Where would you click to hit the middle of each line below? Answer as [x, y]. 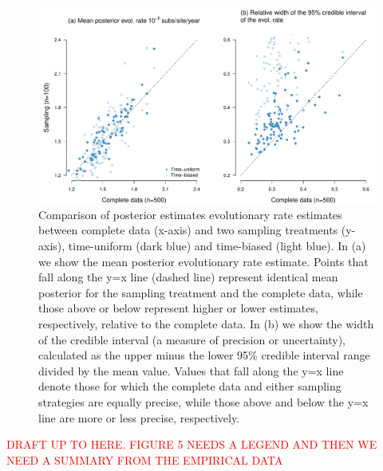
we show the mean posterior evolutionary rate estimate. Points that [203, 261]
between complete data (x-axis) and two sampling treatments [188, 230]
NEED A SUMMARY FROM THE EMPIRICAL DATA [145, 459]
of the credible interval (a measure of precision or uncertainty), [192, 339]
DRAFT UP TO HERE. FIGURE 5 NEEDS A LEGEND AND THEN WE [192, 444]
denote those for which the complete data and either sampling [190, 386]
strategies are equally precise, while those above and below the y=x [203, 401]
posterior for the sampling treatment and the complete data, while [201, 292]
